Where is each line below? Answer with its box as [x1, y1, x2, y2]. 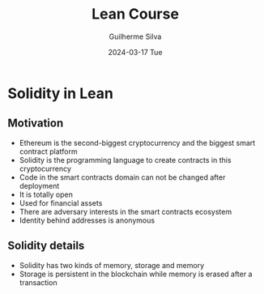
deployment [19, 181, 60, 190]
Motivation [7, 117, 64, 130]
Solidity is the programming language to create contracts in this [19, 155, 232, 164]
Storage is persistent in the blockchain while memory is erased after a [19, 269, 253, 279]
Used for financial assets [19, 198, 103, 207]
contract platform [19, 147, 78, 156]
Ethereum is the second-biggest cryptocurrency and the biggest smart [19, 138, 256, 147]
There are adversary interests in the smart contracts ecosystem [19, 207, 232, 216]
